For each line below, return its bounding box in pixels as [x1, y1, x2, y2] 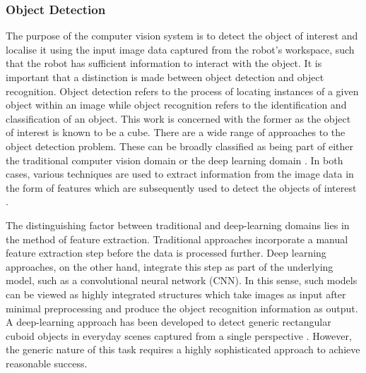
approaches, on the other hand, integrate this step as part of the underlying [6, 259, 333, 274]
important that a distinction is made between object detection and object [6, 70, 324, 84]
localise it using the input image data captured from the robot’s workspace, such [6, 42, 355, 56]
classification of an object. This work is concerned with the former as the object [6, 111, 351, 126]
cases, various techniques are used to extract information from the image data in [6, 166, 354, 181]
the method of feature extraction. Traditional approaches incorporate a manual [6, 231, 348, 246]
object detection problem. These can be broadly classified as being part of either [6, 138, 354, 153]
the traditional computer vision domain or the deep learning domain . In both [6, 152, 343, 167]
